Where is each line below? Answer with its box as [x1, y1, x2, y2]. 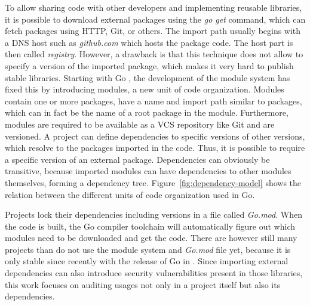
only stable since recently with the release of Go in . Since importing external [5, 255, 288, 267]
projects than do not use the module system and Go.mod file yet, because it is [5, 243, 291, 255]
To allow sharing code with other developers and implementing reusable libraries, [5, 1, 302, 13]
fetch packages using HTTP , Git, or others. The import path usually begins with [5, 24, 301, 37]
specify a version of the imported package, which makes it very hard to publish [5, 59, 294, 72]
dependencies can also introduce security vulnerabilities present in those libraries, [5, 267, 303, 279]
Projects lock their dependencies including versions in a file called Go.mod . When [5, 208, 302, 221]
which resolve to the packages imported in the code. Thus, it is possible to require [5, 141, 305, 154]
